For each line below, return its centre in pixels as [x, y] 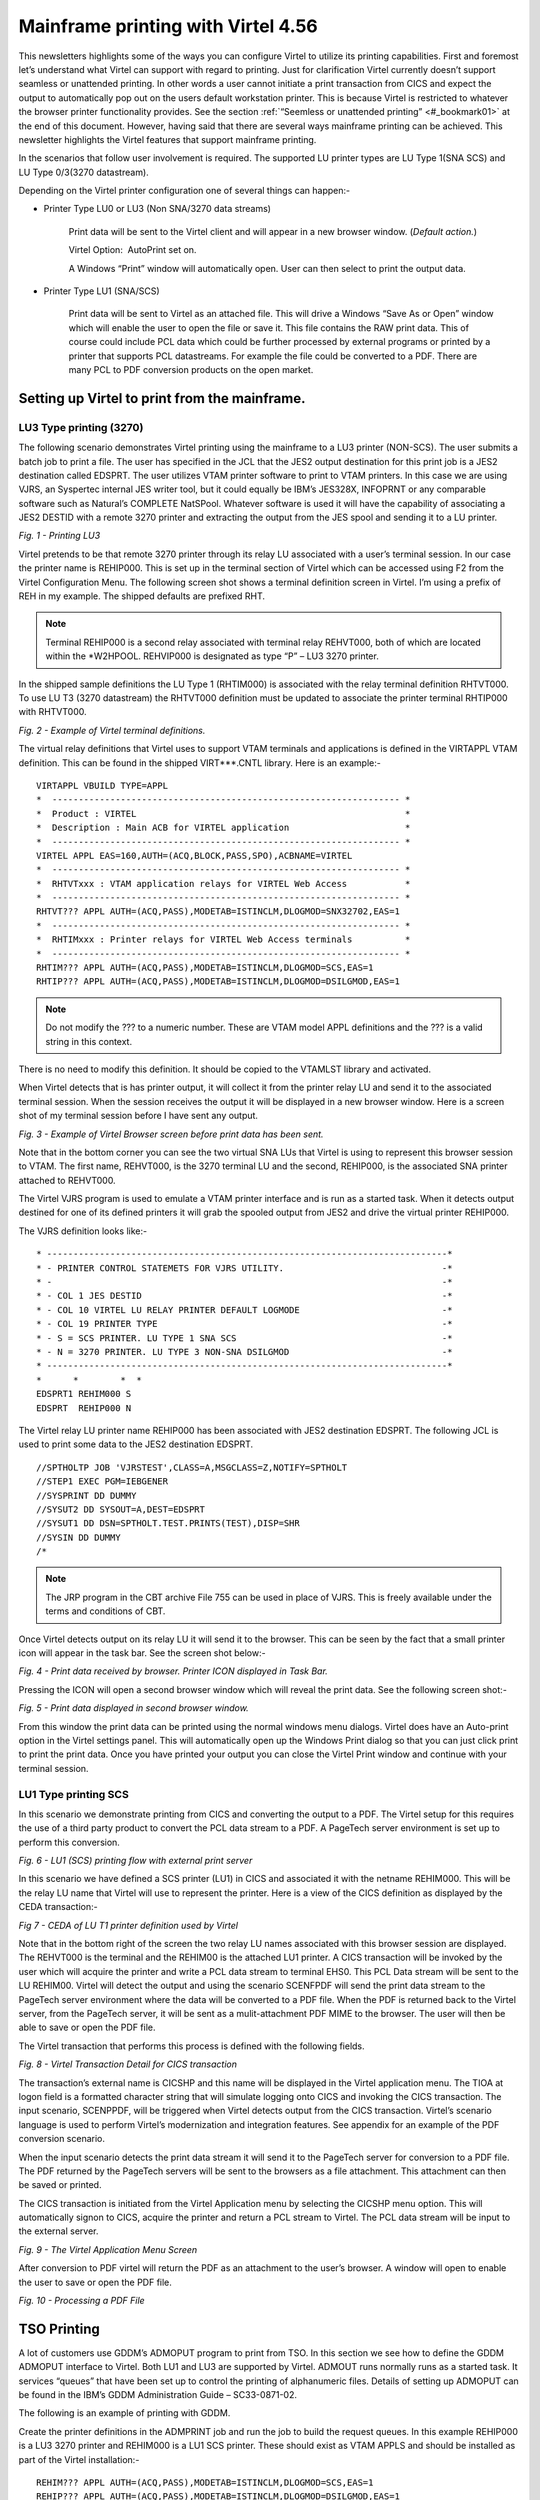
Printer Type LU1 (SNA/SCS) [101, 291]
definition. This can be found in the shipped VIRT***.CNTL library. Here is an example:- [200, 762]
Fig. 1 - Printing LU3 [59, 536]
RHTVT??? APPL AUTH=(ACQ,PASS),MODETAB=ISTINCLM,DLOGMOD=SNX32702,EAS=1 [218, 911]
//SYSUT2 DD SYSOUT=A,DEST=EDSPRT [120, 1509]
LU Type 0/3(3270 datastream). [83, 172]
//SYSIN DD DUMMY [78, 1537]
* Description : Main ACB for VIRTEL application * [223, 828]
